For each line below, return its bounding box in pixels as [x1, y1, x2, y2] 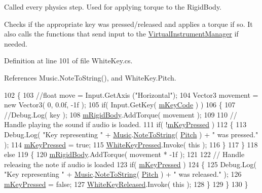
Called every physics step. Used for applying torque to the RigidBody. [4, 2, 222, 12]
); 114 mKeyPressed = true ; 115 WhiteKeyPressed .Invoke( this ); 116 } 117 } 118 [4, 139, 258, 149]
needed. [4, 38, 27, 49]
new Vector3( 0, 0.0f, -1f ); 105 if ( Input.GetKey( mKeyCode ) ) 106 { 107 [4, 99, 236, 110]
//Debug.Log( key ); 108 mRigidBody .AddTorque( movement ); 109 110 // [4, 109, 237, 120]
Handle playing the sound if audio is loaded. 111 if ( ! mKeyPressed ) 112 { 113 [4, 119, 247, 130]
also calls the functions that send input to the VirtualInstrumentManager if [4, 28, 239, 39]
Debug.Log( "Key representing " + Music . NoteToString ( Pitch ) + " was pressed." [4, 129, 258, 139]
